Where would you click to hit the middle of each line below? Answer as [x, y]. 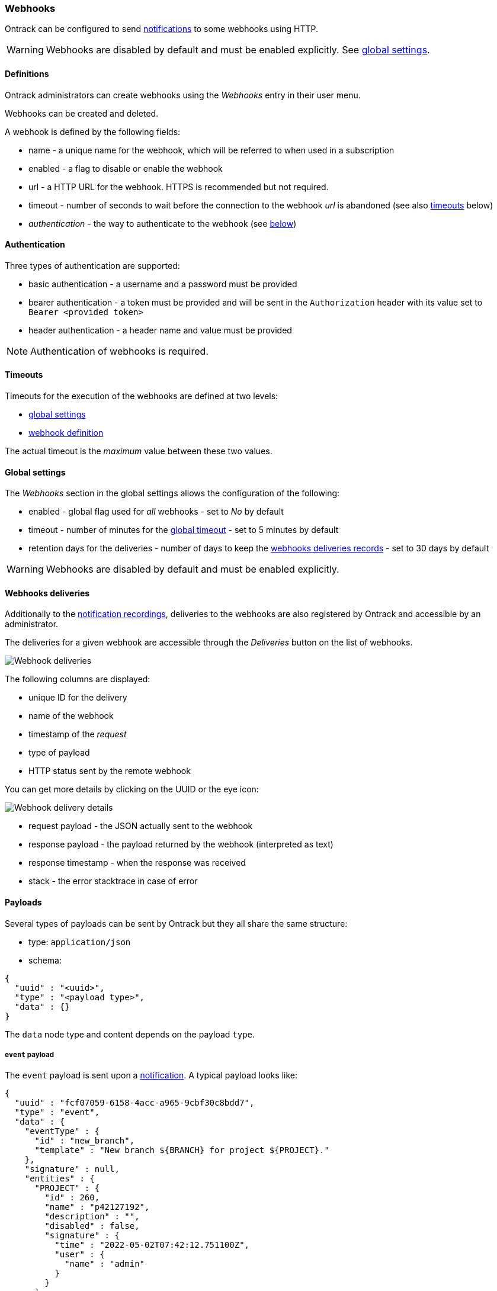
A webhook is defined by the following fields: [93, 131]
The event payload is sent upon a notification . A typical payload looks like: [151, 1075]
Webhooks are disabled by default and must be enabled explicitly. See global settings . [238, 50]
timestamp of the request [78, 734]
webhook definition [66, 433]
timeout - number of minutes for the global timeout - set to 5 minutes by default [184, 530]
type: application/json [80, 942]
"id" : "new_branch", [85, 1141]
